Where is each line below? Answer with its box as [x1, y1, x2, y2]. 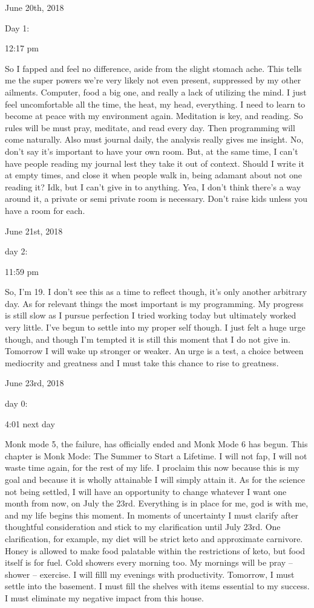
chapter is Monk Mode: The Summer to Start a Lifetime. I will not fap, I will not [5, 449, 307, 462]
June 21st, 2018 [5, 224, 63, 237]
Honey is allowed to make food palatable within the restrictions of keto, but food [5, 544, 306, 557]
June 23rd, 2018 [5, 377, 64, 389]
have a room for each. [5, 204, 85, 216]
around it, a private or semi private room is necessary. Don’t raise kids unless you [5, 192, 308, 205]
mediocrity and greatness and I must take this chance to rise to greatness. [5, 356, 279, 369]
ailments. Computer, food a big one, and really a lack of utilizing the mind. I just [5, 85, 307, 98]
